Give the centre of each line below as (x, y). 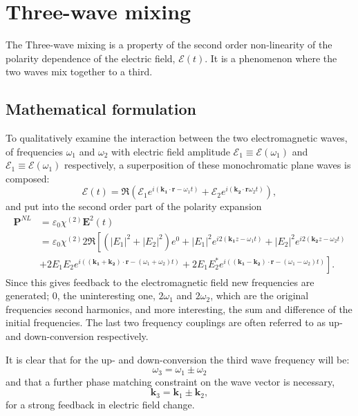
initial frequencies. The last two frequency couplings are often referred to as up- (174, 322)
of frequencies (34, 151)
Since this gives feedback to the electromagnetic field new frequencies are (160, 282)
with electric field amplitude (171, 151)
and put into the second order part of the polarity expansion (134, 206)
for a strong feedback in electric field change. (100, 404)
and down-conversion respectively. (77, 336)
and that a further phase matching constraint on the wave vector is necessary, (170, 381)
